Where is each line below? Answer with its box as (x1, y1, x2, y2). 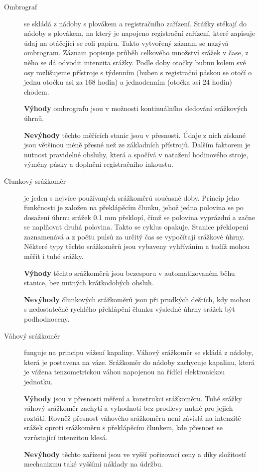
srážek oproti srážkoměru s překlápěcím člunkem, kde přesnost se (24, 422, 223, 433)
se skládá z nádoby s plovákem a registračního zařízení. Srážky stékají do (24, 18, 247, 28)
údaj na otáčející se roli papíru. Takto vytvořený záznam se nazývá (24, 37, 229, 48)
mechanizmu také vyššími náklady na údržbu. (24, 459, 163, 469)
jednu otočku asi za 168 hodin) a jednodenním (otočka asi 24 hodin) (24, 77, 232, 87)
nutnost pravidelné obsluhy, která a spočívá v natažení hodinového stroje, (24, 149, 249, 159)
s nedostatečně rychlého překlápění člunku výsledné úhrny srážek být (24, 304, 235, 314)
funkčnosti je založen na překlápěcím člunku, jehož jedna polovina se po (24, 202, 244, 213)
